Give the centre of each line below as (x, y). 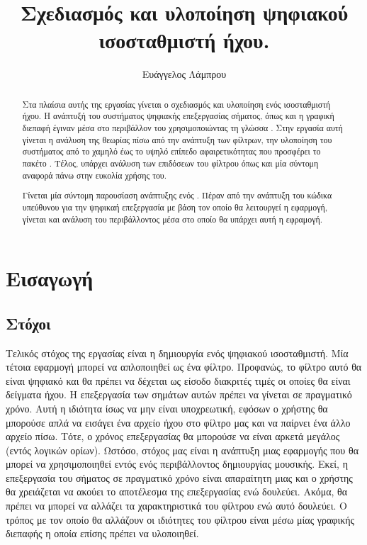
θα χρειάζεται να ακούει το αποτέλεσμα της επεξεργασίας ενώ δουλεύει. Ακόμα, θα (177, 491)
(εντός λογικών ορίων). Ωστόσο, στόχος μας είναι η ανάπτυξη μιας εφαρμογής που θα (182, 450)
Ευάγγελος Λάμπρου (184, 74)
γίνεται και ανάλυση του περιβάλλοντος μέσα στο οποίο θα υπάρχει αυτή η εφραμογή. (172, 219)
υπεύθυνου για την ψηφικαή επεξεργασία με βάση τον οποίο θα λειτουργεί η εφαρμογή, (175, 207)
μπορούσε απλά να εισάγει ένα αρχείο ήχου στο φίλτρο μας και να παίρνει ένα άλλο (178, 422)
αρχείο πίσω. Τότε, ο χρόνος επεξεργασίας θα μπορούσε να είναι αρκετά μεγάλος (173, 436)
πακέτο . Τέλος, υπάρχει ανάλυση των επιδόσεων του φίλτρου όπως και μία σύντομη (170, 163)
